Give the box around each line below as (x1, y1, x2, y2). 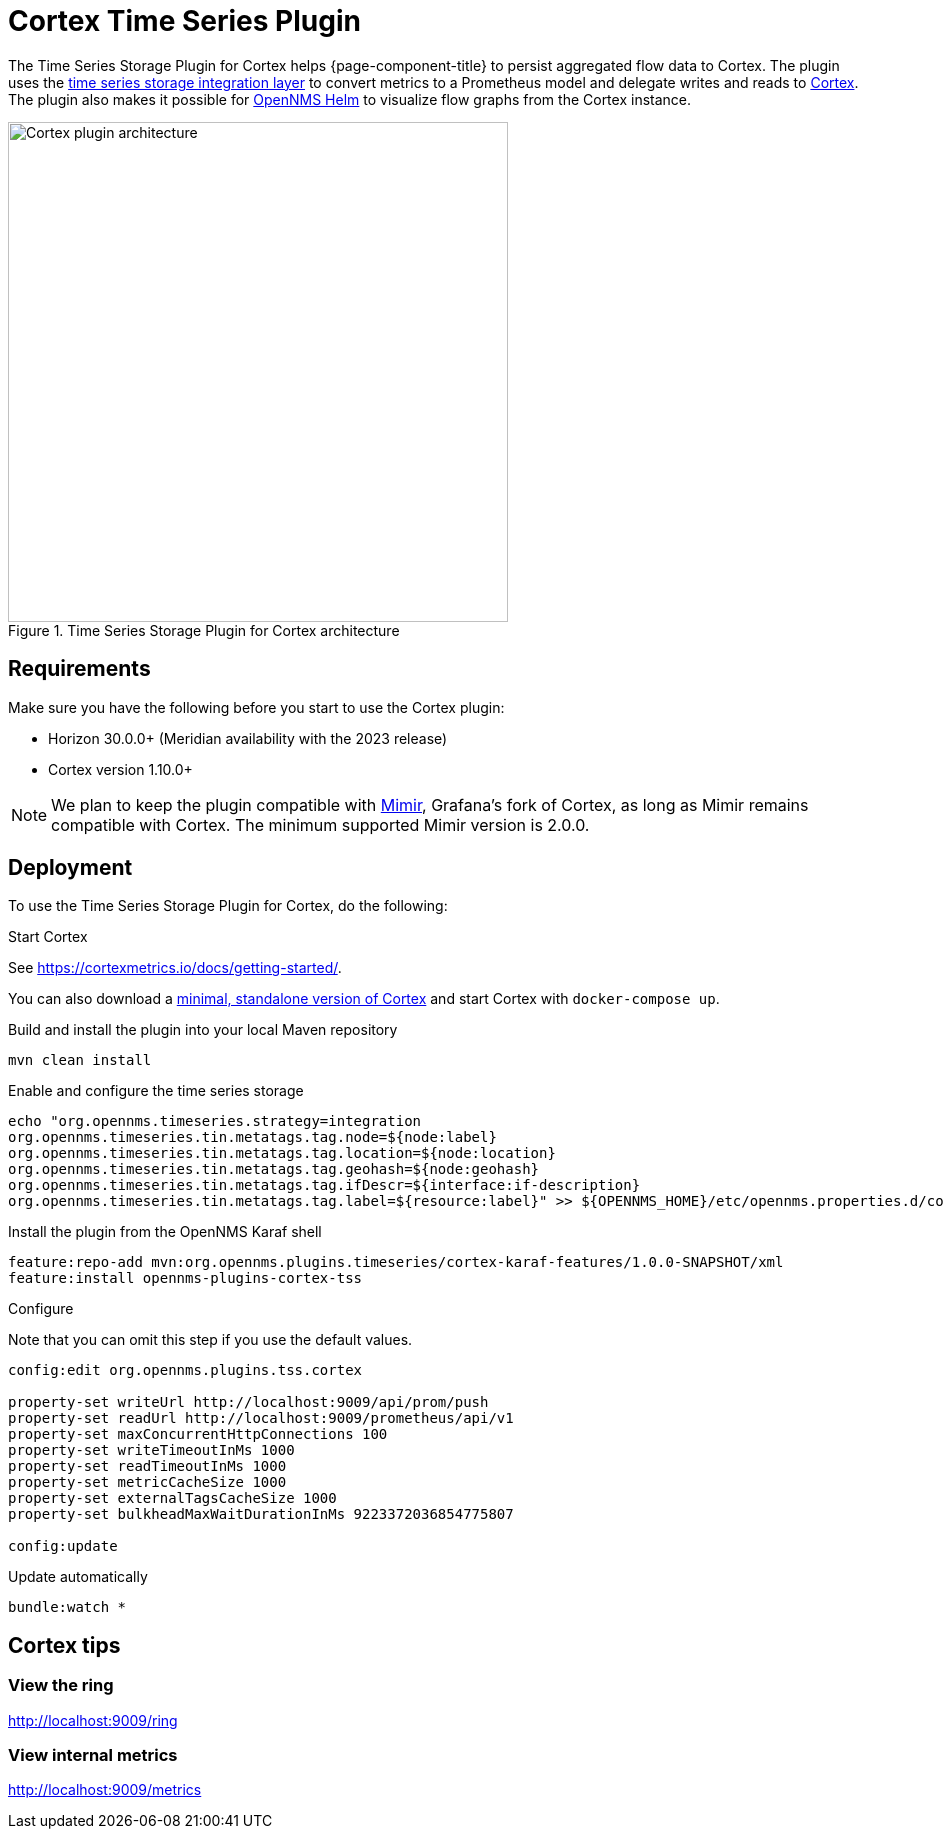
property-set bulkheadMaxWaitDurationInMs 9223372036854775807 (8, 1506, 514, 1523)
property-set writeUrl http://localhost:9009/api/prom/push (8, 1394, 489, 1411)
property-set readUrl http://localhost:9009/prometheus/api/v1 (8, 1410, 514, 1427)
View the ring (8, 1675, 114, 1696)
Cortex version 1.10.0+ (48, 760, 193, 778)
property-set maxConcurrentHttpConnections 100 (8, 1426, 388, 1443)
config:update (8, 1538, 118, 1555)
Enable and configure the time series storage (8, 1082, 304, 1100)
